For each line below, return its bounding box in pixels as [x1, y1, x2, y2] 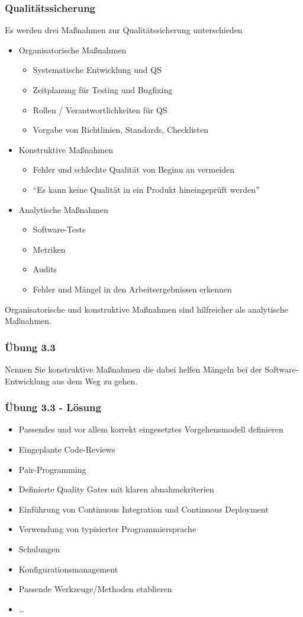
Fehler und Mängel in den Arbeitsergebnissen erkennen [33, 282, 232, 295]
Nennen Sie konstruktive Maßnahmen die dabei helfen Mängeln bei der [5, 362, 262, 375]
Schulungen [18, 542, 60, 555]
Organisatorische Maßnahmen [18, 43, 127, 56]
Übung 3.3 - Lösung [5, 400, 101, 415]
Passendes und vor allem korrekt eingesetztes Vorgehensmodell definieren [18, 423, 283, 435]
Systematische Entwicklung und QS [33, 63, 162, 76]
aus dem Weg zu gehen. [52, 374, 138, 387]
